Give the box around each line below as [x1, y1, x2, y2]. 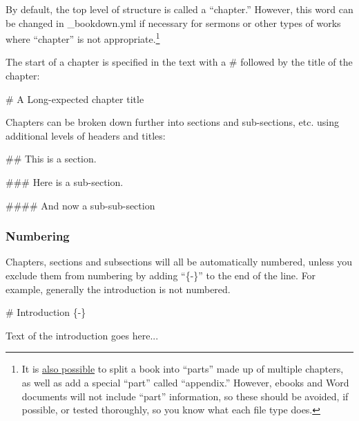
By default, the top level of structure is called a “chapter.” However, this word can [6, 2, 353, 16]
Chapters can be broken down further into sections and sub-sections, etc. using [6, 115, 339, 129]
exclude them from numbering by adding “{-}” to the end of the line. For [6, 268, 316, 282]
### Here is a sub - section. [6, 175, 124, 189]
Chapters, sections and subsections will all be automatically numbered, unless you [6, 254, 352, 269]
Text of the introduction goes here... [6, 328, 159, 342]
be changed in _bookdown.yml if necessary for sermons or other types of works [6, 15, 341, 30]
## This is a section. [6, 151, 97, 166]
